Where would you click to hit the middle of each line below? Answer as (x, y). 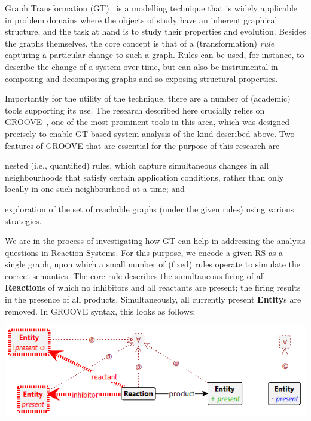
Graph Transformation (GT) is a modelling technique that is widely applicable (151, 8)
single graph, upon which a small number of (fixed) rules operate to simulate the (153, 264)
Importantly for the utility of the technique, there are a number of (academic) (148, 98)
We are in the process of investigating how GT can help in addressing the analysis (155, 241)
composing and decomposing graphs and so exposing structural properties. (141, 78)
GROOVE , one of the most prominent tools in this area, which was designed (147, 122)
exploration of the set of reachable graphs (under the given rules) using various (150, 208)
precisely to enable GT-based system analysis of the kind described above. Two (150, 133)
